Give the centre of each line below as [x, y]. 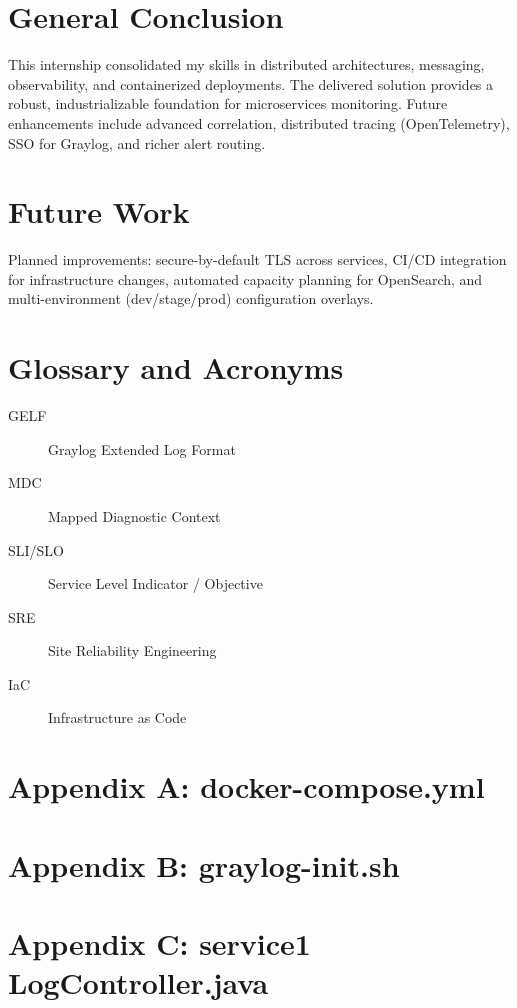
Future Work [99, 211]
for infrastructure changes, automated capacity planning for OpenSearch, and [245, 278]
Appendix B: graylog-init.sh [204, 864]
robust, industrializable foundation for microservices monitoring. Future [228, 103]
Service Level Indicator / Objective [155, 583]
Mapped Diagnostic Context [134, 515]
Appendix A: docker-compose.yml [246, 786]
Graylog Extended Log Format [142, 448]
